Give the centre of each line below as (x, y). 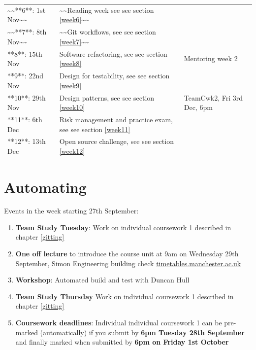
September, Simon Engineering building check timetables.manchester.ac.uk (128, 263)
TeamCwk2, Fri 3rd (213, 97)
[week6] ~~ (74, 19)
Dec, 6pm (198, 107)
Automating (45, 187)
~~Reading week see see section (107, 10)
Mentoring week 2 (211, 58)
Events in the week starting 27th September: (71, 211)
